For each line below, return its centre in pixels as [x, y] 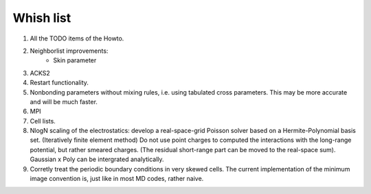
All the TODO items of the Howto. [77, 38]
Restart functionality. [59, 83]
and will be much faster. [64, 101]
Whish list [42, 18]
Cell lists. [43, 121]
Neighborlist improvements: [69, 51]
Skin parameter [75, 60]
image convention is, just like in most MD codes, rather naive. [117, 179]
